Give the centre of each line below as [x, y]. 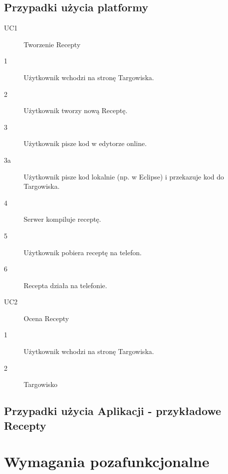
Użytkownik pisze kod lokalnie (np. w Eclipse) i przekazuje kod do [124, 176]
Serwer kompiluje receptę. [63, 219]
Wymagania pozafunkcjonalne [107, 461]
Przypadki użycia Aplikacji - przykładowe [113, 411]
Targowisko [41, 384]
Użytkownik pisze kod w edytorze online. [85, 143]
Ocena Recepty [46, 318]
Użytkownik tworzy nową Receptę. [76, 110]
